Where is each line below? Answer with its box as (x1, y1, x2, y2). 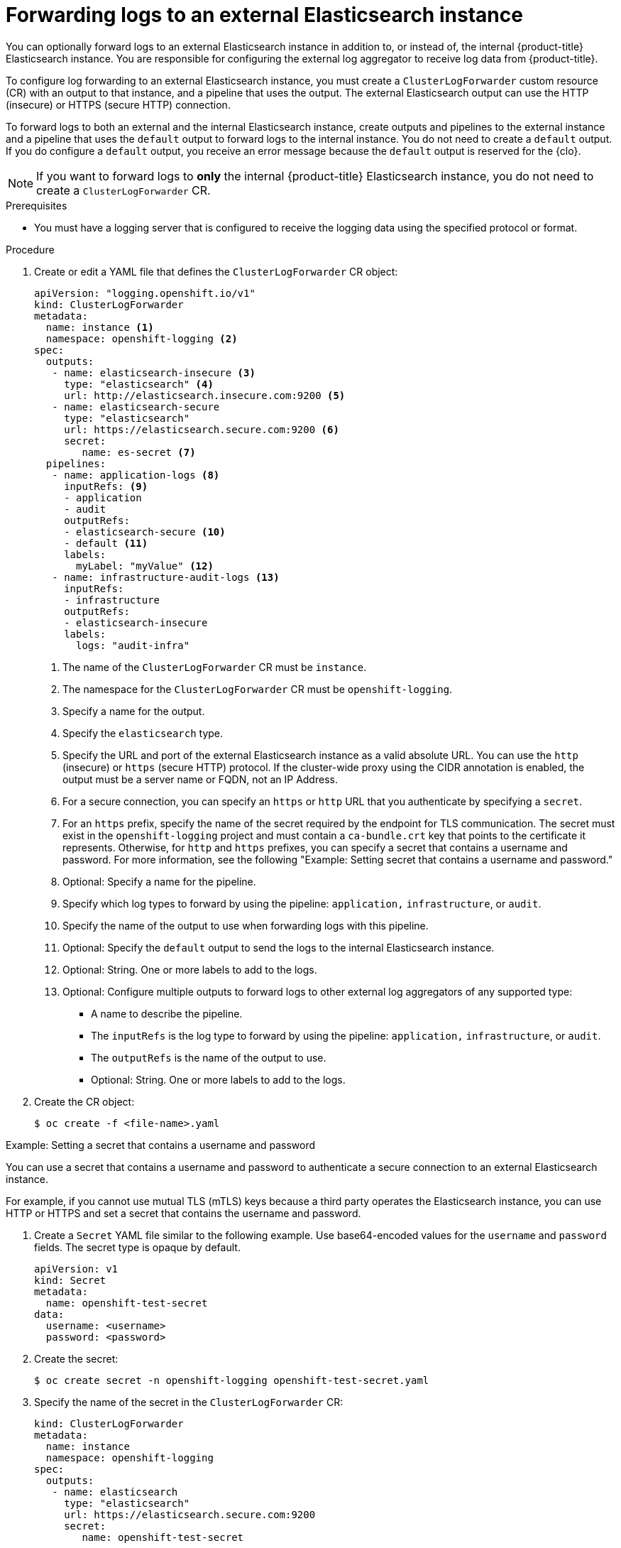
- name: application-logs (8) (52, 469, 220, 481)
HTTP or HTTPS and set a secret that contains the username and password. (6, 1206, 361, 1219)
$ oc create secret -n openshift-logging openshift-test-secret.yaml (34, 1374, 429, 1386)
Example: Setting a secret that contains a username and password (6, 1138, 316, 1151)
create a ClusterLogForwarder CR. (36, 182, 211, 197)
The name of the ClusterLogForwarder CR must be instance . (62, 660, 367, 673)
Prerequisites (6, 199, 67, 212)
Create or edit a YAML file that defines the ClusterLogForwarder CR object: (34, 265, 398, 278)
